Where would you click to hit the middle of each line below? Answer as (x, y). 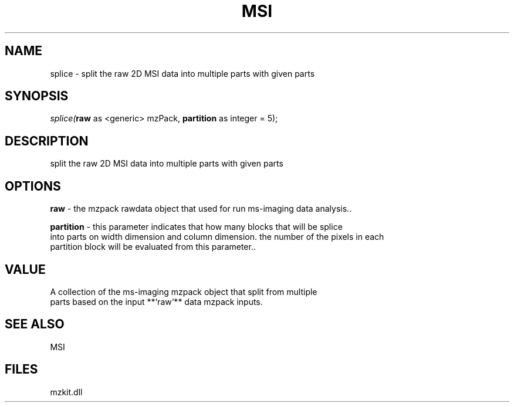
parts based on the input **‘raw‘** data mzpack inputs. (156, 301)
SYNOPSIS (37, 96)
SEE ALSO (35, 324)
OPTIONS (33, 186)
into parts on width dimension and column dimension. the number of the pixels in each (217, 237)
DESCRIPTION (47, 141)
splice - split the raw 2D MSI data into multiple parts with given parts (182, 73)
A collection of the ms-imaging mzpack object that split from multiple (184, 291)
